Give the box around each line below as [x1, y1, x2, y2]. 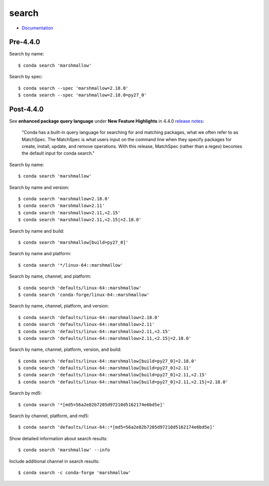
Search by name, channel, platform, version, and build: [9, 346, 122, 352]
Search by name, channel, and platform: [9, 273, 92, 279]
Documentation [21, 25, 53, 31]
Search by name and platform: [9, 251, 72, 257]
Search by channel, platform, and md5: [9, 413, 89, 419]
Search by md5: [9, 390, 42, 396]
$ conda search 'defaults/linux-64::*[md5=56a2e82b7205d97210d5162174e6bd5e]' [18, 424, 215, 430]
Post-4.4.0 [9, 105, 44, 113]
